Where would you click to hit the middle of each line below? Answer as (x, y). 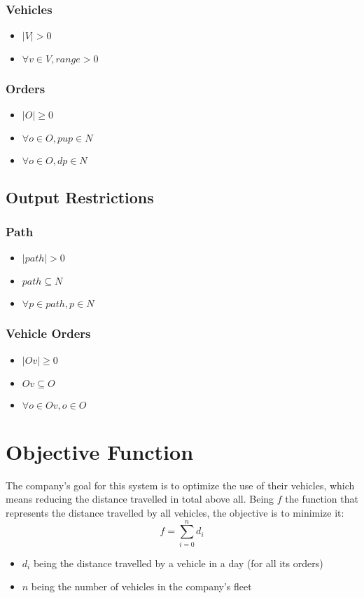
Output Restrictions (80, 197)
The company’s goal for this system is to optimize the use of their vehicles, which (180, 485)
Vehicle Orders (48, 333)
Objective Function (100, 451)
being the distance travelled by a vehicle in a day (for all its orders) (178, 563)
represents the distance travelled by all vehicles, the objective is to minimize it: (175, 512)
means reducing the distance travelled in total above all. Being (140, 499)
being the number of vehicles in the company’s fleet (141, 586)
